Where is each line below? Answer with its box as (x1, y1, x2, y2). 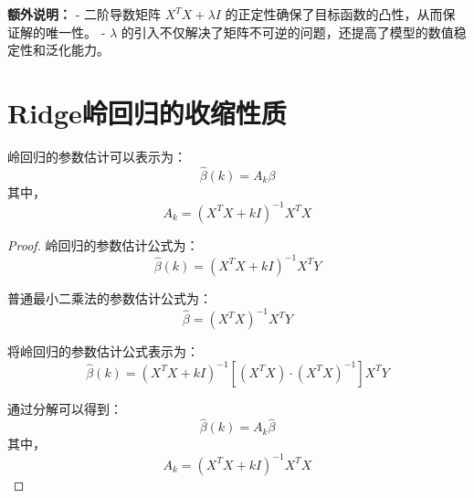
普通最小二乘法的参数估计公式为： (7, 288, 212, 307)
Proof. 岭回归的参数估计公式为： (7, 235, 199, 254)
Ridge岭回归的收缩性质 (7, 93, 287, 131)
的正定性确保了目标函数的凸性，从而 (225, 5, 443, 23)
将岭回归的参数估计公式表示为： (7, 342, 199, 360)
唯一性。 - (45, 22, 106, 41)
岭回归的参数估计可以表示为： (7, 146, 186, 165)
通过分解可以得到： (7, 398, 122, 418)
